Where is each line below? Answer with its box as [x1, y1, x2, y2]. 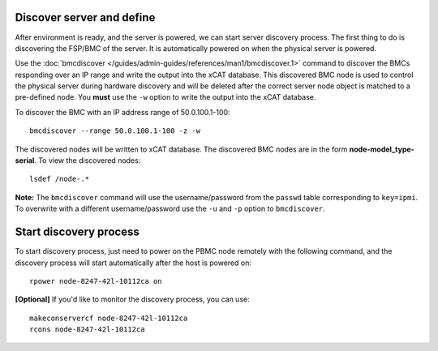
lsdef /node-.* [29, 174, 90, 184]
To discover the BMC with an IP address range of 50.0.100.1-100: [15, 107, 230, 117]
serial [15, 156, 35, 165]
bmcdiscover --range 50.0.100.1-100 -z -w [29, 126, 201, 135]
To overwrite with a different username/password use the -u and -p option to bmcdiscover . [15, 203, 325, 214]
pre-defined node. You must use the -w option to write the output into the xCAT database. [15, 92, 316, 102]
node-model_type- [349, 144, 415, 154]
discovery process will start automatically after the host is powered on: [15, 258, 251, 268]
